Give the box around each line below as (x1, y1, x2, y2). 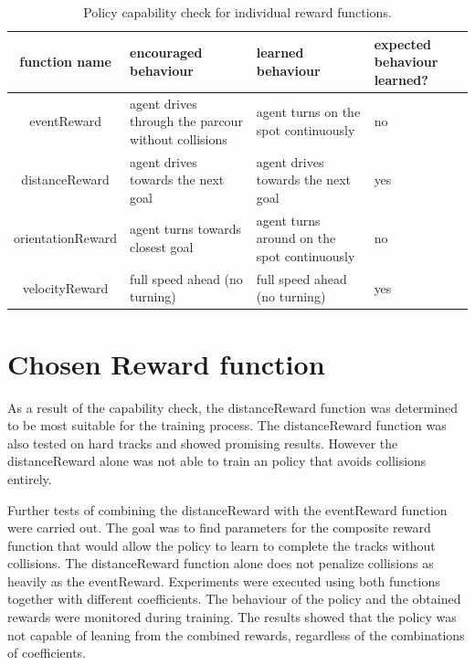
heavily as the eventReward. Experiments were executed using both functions (7, 571, 440, 590)
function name (19, 52, 111, 71)
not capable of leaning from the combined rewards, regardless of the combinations (7, 625, 465, 644)
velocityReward (22, 278, 109, 297)
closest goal (130, 237, 194, 257)
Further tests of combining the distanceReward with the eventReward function (7, 500, 448, 519)
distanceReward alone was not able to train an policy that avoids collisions (7, 451, 427, 470)
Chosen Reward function (7, 344, 325, 382)
